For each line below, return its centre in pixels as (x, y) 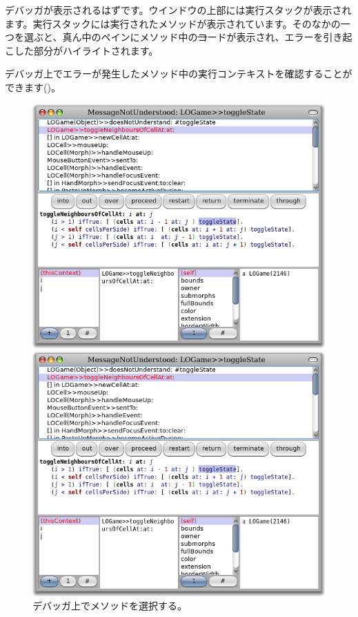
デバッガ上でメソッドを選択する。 (110, 606)
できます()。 (33, 87)
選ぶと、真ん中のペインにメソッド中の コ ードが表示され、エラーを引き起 (188, 37)
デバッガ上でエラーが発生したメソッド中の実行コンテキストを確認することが (179, 74)
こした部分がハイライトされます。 (82, 50)
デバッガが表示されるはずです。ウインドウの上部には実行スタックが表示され (178, 10)
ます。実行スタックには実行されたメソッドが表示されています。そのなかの (173, 23)
